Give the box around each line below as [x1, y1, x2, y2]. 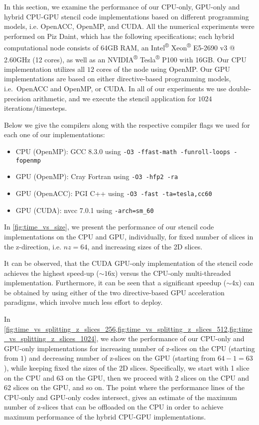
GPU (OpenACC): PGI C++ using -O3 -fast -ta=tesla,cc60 [15, 188, 212, 198]
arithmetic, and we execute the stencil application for [33, 93, 196, 103]
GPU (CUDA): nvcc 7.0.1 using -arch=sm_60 [15, 205, 154, 215]
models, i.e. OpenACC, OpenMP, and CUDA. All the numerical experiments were [4, 21, 255, 31]
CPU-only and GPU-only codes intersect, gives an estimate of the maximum [4, 392, 237, 402]
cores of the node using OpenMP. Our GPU [96, 63, 230, 74]
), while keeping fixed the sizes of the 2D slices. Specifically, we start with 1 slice [4, 363, 250, 373]
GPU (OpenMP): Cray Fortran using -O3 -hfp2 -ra [15, 171, 178, 182]
